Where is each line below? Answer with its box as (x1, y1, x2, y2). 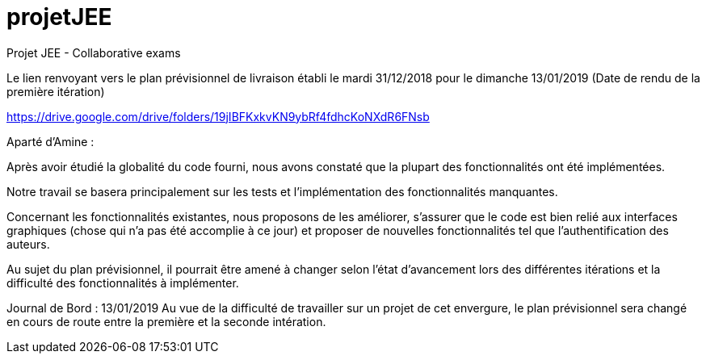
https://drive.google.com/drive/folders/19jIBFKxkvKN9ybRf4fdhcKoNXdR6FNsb (6, 109, 430, 123)
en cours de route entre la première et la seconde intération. (6, 314, 326, 329)
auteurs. (6, 237, 50, 251)
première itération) (6, 84, 105, 98)
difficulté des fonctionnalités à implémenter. (6, 275, 239, 290)
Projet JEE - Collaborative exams (6, 45, 181, 60)
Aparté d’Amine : (6, 134, 95, 149)
